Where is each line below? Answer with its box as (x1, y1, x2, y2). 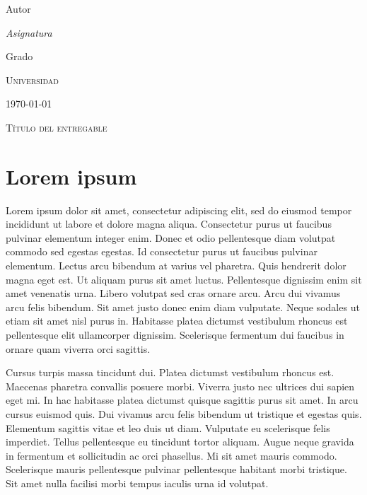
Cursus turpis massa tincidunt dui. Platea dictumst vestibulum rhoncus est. (6, 365, 334, 380)
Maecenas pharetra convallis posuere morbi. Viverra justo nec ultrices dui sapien (6, 378, 355, 393)
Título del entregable (6, 120, 107, 134)
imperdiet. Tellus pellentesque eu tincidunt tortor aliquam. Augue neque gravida (6, 434, 354, 449)
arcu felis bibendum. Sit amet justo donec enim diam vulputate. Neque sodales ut (6, 299, 360, 314)
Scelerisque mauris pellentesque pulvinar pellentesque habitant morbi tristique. (6, 462, 347, 477)
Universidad (6, 72, 59, 87)
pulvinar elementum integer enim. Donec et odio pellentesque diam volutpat (6, 230, 336, 245)
